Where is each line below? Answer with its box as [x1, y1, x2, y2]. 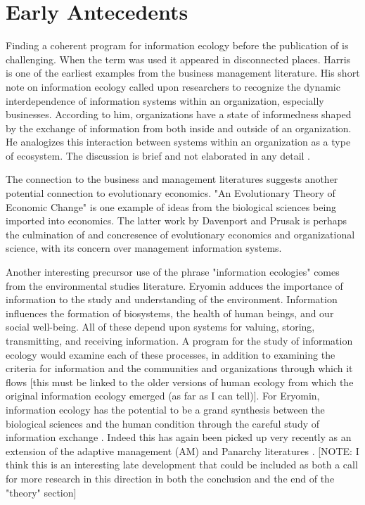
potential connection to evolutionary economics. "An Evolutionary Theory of [6, 186, 335, 200]
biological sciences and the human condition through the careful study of [6, 416, 320, 430]
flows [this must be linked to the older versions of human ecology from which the [6, 374, 354, 389]
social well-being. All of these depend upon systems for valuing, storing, [6, 319, 315, 334]
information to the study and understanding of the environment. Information [6, 292, 338, 307]
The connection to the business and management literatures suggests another [6, 172, 338, 186]
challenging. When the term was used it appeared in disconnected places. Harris [6, 51, 351, 66]
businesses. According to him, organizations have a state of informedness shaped [6, 107, 352, 122]
